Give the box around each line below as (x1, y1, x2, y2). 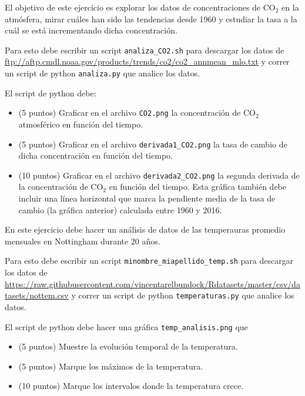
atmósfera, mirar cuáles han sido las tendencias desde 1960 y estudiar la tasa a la (5, 12, 297, 25)
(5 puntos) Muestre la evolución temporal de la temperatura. (18, 340, 238, 353)
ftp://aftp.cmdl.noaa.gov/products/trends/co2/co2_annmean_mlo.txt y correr (5, 55, 290, 68)
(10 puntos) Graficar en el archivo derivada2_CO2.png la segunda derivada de (18, 169, 300, 181)
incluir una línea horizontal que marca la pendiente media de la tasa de (18, 192, 276, 204)
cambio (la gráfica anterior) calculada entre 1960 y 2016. (18, 203, 222, 216)
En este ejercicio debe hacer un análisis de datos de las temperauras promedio (5, 223, 286, 236)
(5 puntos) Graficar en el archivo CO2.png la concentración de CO (18, 106, 256, 119)
